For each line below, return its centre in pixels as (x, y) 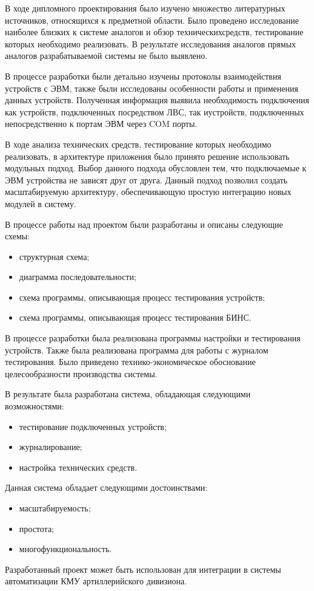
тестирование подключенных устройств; (93, 426)
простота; (36, 528)
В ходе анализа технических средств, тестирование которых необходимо (138, 144)
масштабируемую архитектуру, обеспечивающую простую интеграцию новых (148, 192)
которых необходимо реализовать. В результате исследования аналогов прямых (151, 43)
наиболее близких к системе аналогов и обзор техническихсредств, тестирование (154, 32)
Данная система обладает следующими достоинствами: (106, 487)
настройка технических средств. (78, 467)
